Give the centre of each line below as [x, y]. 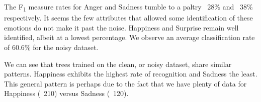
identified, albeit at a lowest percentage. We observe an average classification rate [129, 37]
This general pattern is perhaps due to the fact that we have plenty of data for [125, 83]
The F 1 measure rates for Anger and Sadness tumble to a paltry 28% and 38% [128, 7]
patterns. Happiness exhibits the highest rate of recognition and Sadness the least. [131, 74]
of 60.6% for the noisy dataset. [51, 47]
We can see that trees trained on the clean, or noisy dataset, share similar [118, 64]
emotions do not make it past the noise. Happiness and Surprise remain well [121, 27]
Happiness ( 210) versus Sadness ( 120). [66, 93]
